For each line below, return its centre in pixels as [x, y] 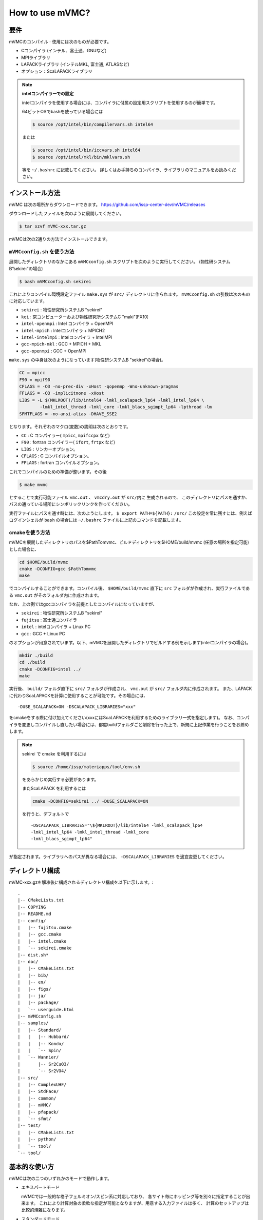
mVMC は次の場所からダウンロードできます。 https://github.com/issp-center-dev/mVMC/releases [107, 204]
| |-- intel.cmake [42, 941]
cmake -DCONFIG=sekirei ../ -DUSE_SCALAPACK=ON [90, 801]
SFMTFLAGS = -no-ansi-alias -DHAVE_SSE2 [68, 414]
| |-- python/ [37, 1139]
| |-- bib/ [33, 975]
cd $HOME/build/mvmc [44, 562]
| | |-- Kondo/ [41, 1044]
